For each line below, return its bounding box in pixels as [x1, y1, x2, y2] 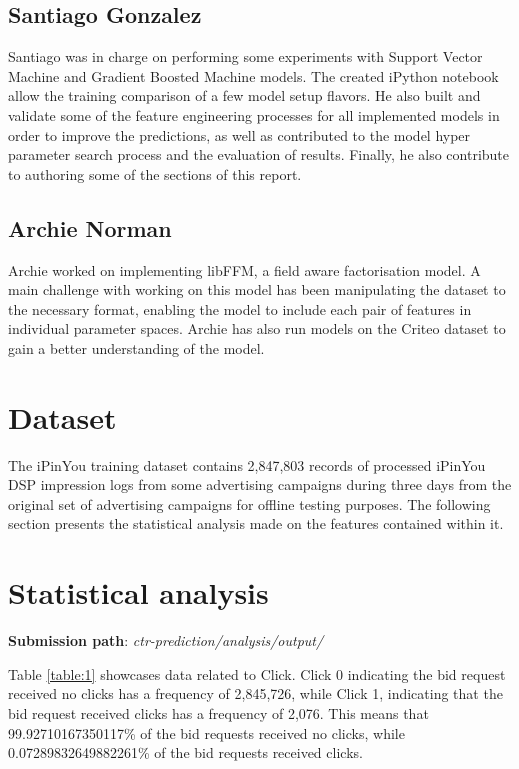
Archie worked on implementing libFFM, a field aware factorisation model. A [8, 259, 481, 280]
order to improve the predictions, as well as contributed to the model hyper [8, 124, 471, 145]
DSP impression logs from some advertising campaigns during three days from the [8, 474, 512, 495]
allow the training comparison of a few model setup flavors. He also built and [8, 85, 481, 106]
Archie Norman [8, 212, 172, 243]
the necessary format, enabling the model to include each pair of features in [8, 298, 472, 319]
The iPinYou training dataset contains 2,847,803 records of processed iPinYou [8, 454, 486, 475]
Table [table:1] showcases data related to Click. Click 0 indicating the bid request [8, 663, 506, 684]
